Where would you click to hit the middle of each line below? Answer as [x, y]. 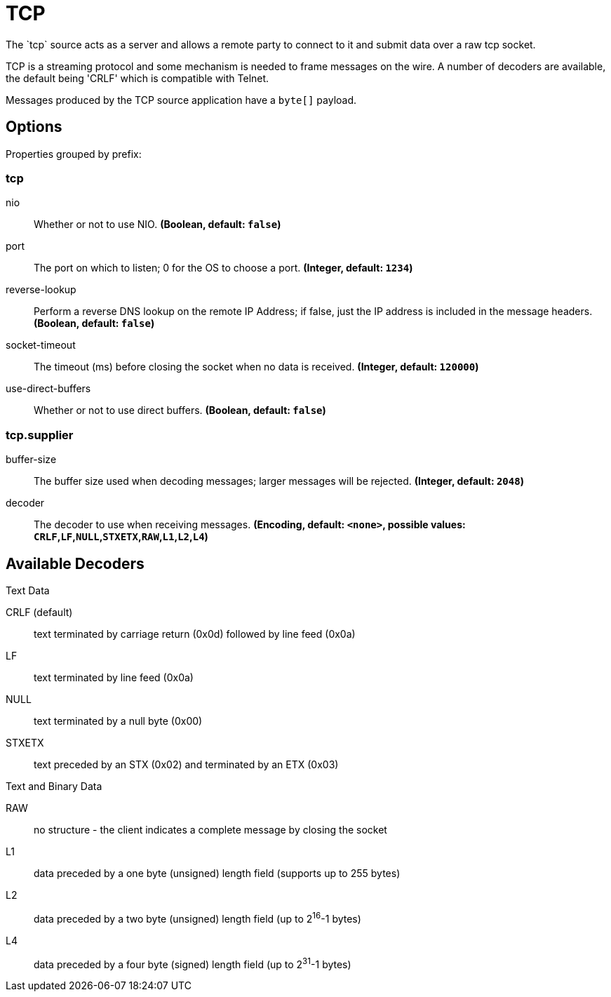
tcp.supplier [40, 435]
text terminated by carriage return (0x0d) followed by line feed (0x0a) [195, 634]
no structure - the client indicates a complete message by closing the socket [210, 829]
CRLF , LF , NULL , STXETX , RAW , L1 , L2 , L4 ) [121, 537]
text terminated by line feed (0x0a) [114, 677]
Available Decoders [75, 563]
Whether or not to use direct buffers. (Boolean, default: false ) [180, 410]
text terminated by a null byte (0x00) [118, 721]
